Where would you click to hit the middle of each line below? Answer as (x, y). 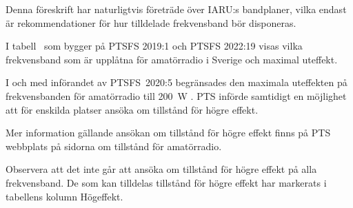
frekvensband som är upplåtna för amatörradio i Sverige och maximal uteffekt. (172, 59)
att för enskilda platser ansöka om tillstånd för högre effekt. (132, 109)
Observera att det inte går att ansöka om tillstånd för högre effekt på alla (161, 169)
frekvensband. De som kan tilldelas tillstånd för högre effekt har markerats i (166, 182)
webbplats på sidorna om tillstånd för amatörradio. (114, 146)
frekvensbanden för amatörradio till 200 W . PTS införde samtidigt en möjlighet (176, 95)
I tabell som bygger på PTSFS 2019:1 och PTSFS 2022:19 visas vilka (154, 46)
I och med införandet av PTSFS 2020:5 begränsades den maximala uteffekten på (176, 82)
